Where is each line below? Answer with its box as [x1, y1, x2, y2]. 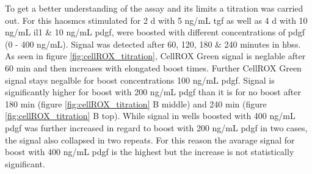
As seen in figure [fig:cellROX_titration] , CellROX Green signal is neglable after [5, 49, 306, 62]
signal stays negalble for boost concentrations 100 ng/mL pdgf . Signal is [5, 73, 275, 86]
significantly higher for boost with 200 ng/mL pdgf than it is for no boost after [5, 85, 301, 98]
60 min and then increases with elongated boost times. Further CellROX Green [5, 61, 302, 74]
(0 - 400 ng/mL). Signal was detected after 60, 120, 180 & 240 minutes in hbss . [5, 37, 301, 50]
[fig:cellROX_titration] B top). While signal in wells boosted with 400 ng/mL [5, 109, 296, 122]
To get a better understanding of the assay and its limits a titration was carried [5, 2, 303, 14]
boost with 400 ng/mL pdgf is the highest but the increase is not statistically [5, 145, 294, 158]
